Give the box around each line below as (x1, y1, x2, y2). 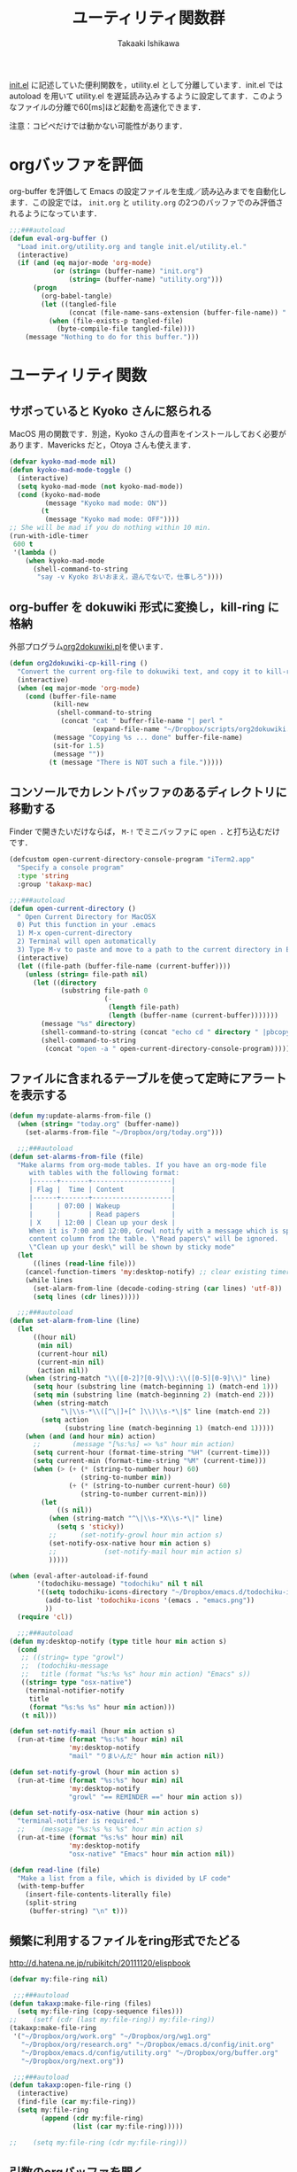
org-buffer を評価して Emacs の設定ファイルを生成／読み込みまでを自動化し (9, 185, 287, 196)
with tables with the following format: (28, 1169, 179, 1178)
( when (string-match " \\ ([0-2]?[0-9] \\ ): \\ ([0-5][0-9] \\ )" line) (25, 1374, 271, 1383)
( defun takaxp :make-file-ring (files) (9, 1999, 152, 2008)
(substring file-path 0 (60, 986, 148, 995)
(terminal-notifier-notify (25, 1685, 125, 1695)
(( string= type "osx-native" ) (20, 1678, 133, 1687)
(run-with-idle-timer (9, 532, 89, 541)
